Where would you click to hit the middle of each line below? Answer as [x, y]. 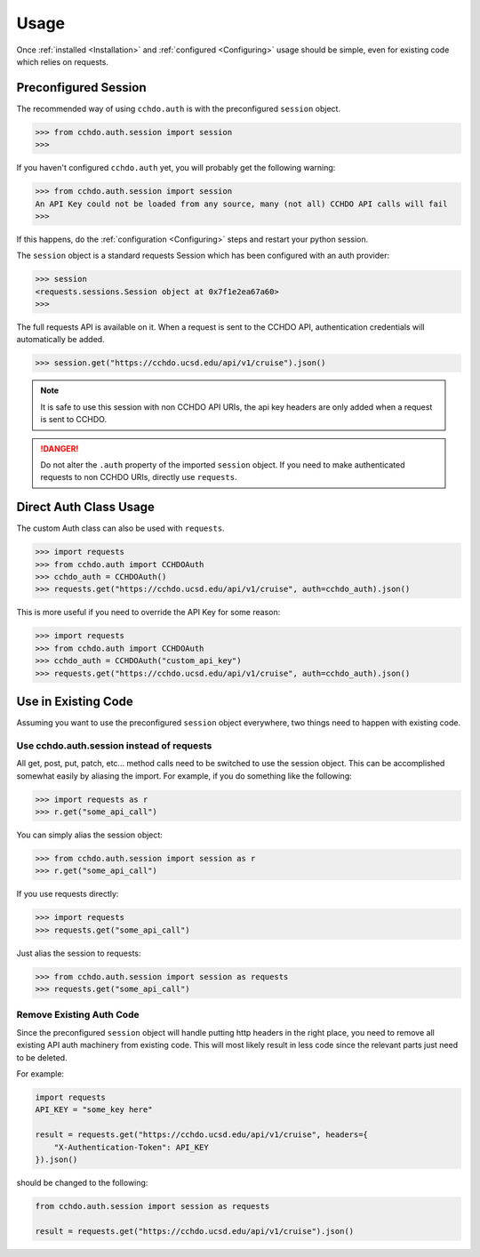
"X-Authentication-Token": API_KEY [131, 1147]
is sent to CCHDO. [73, 420]
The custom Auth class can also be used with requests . [121, 528]
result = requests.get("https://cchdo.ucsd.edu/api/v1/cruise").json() [195, 1231]
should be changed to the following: [82, 1182]
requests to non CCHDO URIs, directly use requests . [139, 477]
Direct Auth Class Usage [85, 507]
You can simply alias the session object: [90, 835]
